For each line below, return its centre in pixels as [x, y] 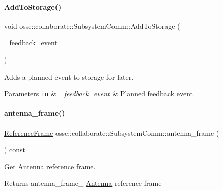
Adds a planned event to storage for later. [69, 76]
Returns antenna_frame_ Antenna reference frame [83, 183]
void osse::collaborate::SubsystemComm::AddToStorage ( [92, 25]
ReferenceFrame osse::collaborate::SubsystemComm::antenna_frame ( [112, 132]
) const [15, 149]
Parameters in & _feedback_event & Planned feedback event [99, 93]
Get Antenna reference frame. [50, 166]
